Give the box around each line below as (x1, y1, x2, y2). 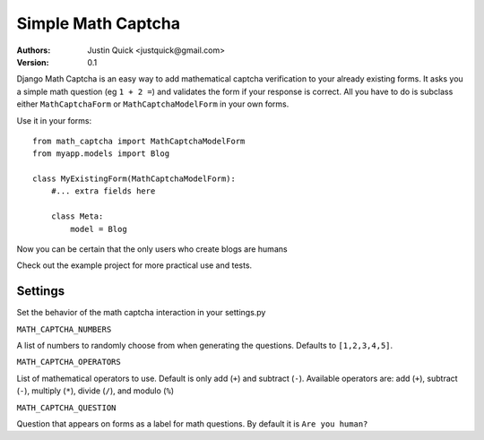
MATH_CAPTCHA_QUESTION (16, 402, 117, 412)
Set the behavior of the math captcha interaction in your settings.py (16, 307, 266, 318)
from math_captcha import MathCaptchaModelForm (32, 135, 246, 146)
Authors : (16, 45, 51, 56)
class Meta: (50, 211, 104, 221)
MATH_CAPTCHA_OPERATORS (16, 357, 121, 367)
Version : (16, 56, 49, 67)
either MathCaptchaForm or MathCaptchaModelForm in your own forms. (16, 99, 290, 109)
